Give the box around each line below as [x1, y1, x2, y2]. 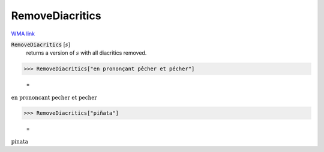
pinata [11, 138, 28, 145]
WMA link [11, 30, 35, 37]
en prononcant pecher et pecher [11, 94, 97, 101]
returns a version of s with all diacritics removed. [26, 49, 147, 56]
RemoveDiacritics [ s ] [11, 41, 71, 48]
